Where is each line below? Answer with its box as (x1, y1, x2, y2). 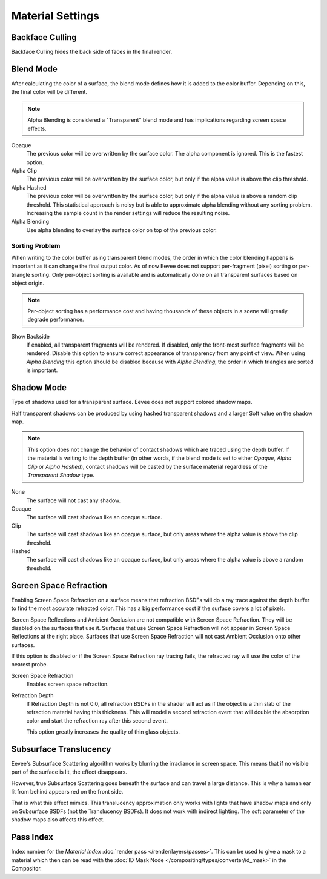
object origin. (11, 279, 45, 287)
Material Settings (11, 9, 100, 22)
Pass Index (11, 832, 54, 842)
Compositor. (11, 865, 42, 872)
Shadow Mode (11, 382, 67, 393)
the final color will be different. (11, 88, 88, 96)
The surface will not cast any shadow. (26, 497, 121, 504)
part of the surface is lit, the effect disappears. (11, 768, 127, 775)
